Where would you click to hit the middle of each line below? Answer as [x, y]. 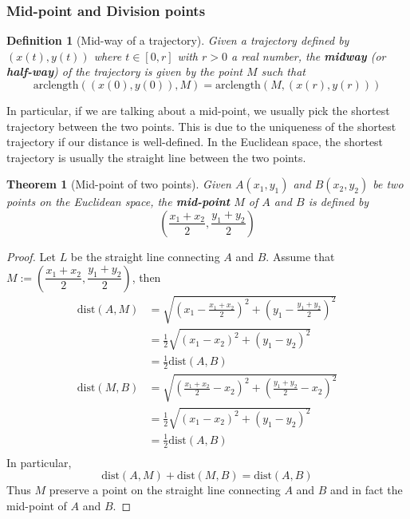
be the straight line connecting [145, 256]
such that [283, 71]
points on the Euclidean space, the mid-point [118, 202]
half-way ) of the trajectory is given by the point [124, 71]
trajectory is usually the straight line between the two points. [156, 157]
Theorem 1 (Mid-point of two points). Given [119, 184]
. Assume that [300, 256]
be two [388, 184]
